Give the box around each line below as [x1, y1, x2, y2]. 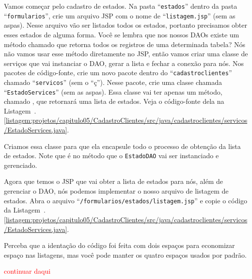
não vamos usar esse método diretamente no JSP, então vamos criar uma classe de [4, 49, 248, 59]
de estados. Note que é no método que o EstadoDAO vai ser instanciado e [4, 150, 219, 161]
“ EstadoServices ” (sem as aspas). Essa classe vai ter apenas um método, [4, 86, 222, 97]
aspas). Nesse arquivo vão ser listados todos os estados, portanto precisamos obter [4, 20, 248, 30]
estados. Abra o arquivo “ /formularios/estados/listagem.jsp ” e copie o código [4, 195, 248, 205]
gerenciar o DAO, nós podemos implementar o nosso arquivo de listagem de [4, 186, 229, 196]
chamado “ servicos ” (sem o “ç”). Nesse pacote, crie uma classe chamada [4, 77, 222, 87]
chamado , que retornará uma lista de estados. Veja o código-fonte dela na [4, 96, 224, 106]
